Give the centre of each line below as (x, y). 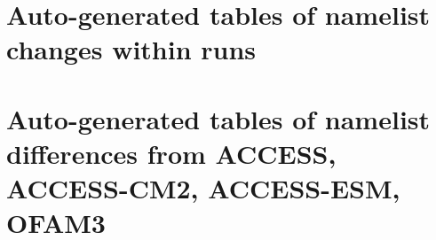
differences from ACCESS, (171, 153)
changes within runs (131, 49)
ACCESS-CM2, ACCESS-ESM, (203, 188)
